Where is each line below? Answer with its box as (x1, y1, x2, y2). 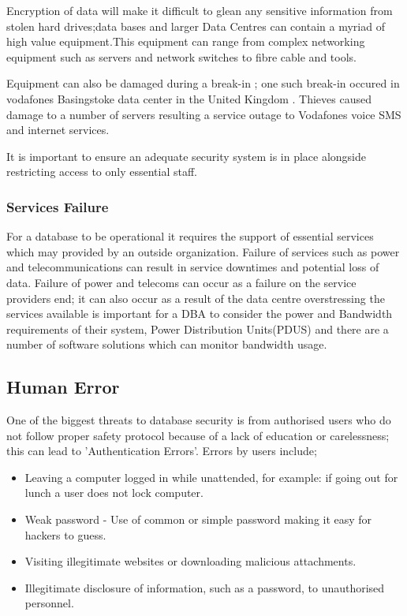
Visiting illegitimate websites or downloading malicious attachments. (24, 553, 357, 569)
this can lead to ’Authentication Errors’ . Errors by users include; (6, 442, 317, 459)
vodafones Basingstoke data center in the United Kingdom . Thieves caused (6, 90, 372, 106)
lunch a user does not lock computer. (24, 484, 203, 501)
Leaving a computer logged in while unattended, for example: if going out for (24, 469, 398, 485)
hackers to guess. (24, 526, 106, 543)
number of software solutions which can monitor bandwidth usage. (6, 336, 327, 353)
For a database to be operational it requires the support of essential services (6, 228, 374, 245)
